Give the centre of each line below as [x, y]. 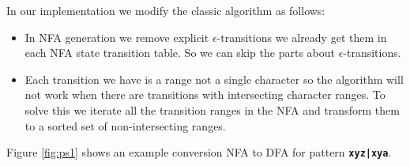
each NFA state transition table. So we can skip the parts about [180, 53]
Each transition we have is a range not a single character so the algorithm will [214, 79]
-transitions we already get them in [302, 37]
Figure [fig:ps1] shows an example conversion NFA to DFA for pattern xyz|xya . [199, 152]
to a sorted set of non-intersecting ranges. [125, 125]
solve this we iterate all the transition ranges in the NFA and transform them [212, 109]
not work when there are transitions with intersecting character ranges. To [205, 94]
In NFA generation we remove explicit [117, 37]
